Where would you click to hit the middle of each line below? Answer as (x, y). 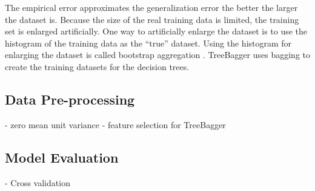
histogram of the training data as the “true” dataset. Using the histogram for (148, 43)
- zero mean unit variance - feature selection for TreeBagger (115, 124)
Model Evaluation (62, 157)
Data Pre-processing (70, 99)
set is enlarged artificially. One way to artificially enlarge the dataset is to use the (156, 31)
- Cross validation (38, 182)
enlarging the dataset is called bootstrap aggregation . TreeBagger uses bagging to (157, 55)
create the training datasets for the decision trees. (97, 66)
